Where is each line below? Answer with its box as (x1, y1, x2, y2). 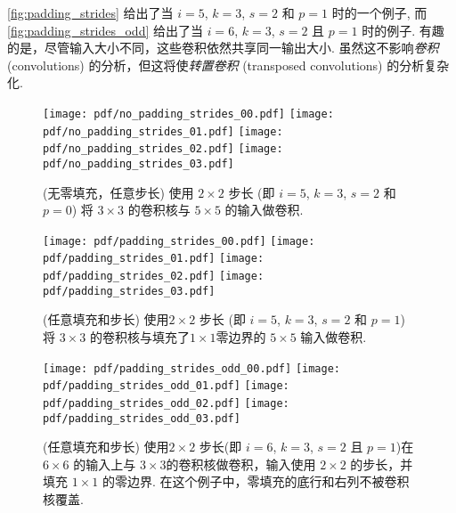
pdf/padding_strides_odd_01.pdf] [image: (43, 379, 289, 393)
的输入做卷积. (224, 200, 304, 219)
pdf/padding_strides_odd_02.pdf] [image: (43, 396, 289, 410)
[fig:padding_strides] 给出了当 (7, 4, 174, 21)
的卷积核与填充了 (89, 328, 190, 346)
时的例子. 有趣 (362, 20, 444, 39)
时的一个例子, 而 (331, 4, 427, 21)
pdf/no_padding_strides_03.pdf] (43, 157, 234, 170)
